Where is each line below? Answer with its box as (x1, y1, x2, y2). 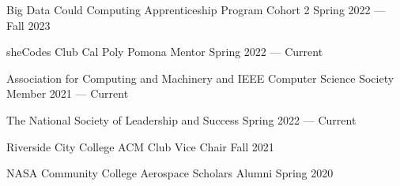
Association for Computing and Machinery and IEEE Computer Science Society (6, 69, 394, 86)
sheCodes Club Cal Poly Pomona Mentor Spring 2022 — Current (6, 43, 323, 60)
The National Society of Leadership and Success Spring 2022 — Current (6, 111, 357, 128)
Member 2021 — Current (6, 85, 129, 102)
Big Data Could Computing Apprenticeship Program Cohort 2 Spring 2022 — (6, 2, 386, 17)
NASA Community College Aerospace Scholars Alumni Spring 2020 (6, 165, 334, 181)
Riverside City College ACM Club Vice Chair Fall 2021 (6, 138, 274, 154)
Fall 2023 (6, 17, 51, 33)
